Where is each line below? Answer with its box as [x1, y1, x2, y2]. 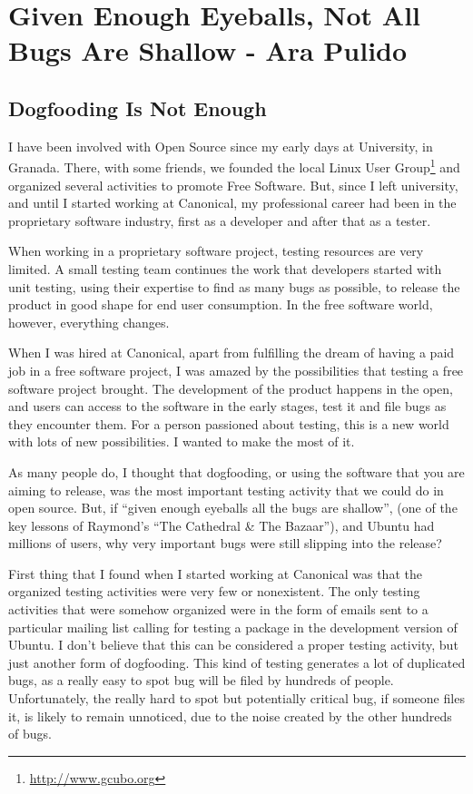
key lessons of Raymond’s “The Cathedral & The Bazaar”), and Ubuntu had [8, 515, 435, 534]
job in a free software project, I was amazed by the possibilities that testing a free [8, 360, 464, 379]
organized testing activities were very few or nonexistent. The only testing [8, 582, 420, 601]
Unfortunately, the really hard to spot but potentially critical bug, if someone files [8, 689, 465, 708]
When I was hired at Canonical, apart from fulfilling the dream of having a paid [8, 343, 455, 362]
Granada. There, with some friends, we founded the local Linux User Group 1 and [8, 155, 460, 177]
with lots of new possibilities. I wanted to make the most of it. [8, 432, 355, 451]
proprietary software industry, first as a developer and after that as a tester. [8, 211, 431, 230]
